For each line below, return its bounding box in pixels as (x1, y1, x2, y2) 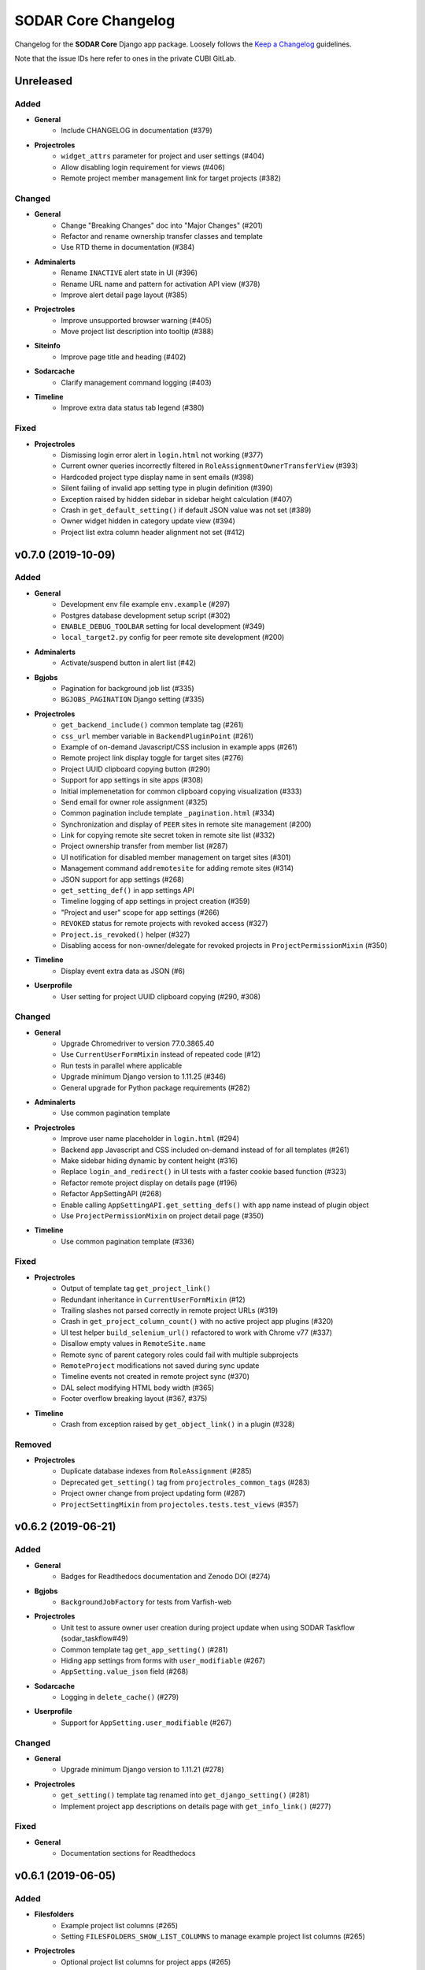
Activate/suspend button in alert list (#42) (61, 658, 197, 667)
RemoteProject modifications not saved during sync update (61, 1360, 260, 1370)
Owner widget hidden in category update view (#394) (61, 516, 235, 526)
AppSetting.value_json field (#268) (61, 1667, 189, 1676)
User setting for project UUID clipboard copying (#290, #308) (61, 991, 261, 1001)
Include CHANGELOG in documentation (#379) (61, 126, 213, 136)
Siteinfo (34, 341, 61, 351)
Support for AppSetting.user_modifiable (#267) (61, 1718, 232, 1727)
